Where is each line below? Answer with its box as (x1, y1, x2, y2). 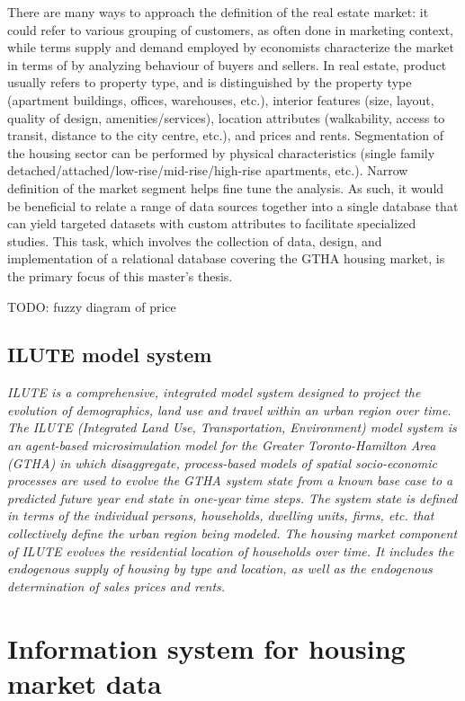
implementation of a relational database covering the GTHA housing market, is (7, 249, 445, 268)
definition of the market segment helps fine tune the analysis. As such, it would (7, 178, 444, 197)
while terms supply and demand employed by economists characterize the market (7, 38, 455, 57)
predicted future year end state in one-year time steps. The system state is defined (7, 488, 458, 507)
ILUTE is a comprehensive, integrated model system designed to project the (7, 383, 421, 402)
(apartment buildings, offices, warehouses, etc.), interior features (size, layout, (7, 90, 434, 109)
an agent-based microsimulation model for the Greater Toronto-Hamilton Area (7, 436, 436, 455)
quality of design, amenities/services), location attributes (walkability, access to (7, 108, 445, 127)
